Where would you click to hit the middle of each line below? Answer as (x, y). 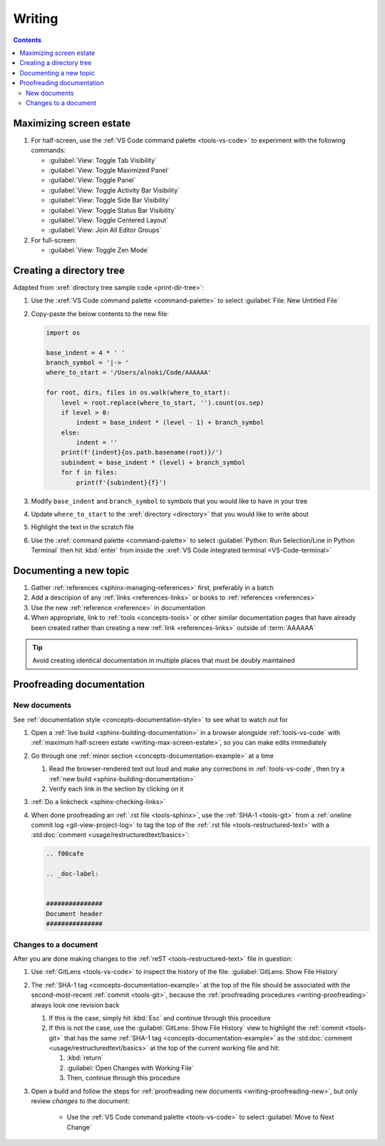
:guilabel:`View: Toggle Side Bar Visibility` (110, 201)
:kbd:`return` (85, 1058)
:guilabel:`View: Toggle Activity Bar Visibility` (114, 190)
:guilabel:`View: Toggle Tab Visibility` (103, 160)
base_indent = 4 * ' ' (86, 353)
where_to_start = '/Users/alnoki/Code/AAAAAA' (129, 372)
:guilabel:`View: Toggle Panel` (92, 180)
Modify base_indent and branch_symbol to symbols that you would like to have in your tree (169, 501)
